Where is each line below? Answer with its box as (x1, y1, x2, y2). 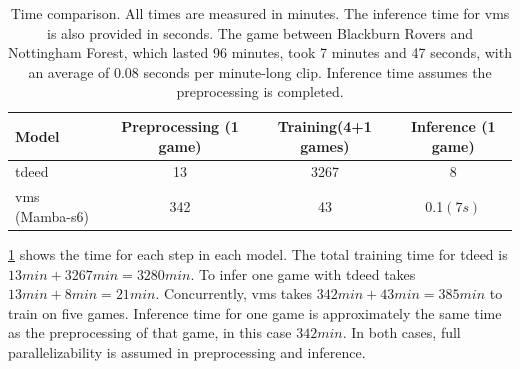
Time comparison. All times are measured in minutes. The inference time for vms (10, 3, 510, 23)
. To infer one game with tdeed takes (190, 263, 416, 284)
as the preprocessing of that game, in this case (8, 322, 292, 343)
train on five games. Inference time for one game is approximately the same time (8, 302, 502, 323)
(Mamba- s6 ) (15, 205, 89, 226)
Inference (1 (410, 115, 496, 136)
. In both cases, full (342, 322, 461, 343)
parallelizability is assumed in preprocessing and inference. (8, 341, 366, 362)
